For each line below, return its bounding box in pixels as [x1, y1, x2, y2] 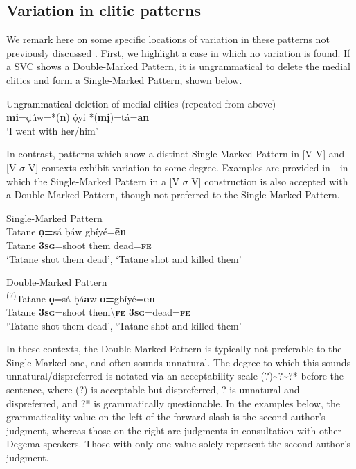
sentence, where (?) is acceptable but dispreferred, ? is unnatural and [6, 382, 300, 396]
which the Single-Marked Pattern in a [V [6, 173, 179, 188]
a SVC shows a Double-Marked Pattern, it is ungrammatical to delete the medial [6, 59, 350, 74]
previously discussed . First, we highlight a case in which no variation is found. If [6, 45, 350, 60]
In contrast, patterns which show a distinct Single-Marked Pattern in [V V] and [6, 146, 345, 161]
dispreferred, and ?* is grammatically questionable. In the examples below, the [6, 395, 340, 410]
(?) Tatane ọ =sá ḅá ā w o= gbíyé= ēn [6, 289, 155, 305]
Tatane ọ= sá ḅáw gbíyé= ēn [6, 224, 127, 239]
